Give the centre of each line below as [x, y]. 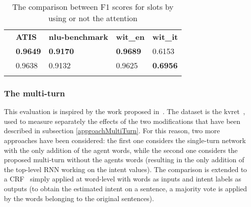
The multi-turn [35, 93]
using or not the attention [93, 18]
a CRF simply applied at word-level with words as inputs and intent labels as [123, 179]
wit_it [165, 37]
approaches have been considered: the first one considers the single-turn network [125, 140]
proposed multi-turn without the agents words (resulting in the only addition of [124, 160]
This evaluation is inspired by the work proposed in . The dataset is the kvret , [125, 111]
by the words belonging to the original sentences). [79, 198]
